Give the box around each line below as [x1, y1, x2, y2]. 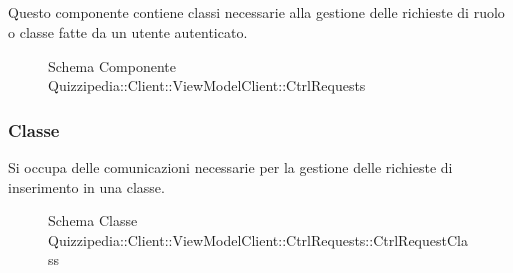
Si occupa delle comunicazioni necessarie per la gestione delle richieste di [8, 156, 453, 177]
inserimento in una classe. [8, 176, 165, 197]
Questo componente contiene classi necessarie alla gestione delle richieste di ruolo [8, 2, 505, 23]
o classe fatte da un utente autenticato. [8, 21, 248, 42]
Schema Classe [48, 210, 138, 231]
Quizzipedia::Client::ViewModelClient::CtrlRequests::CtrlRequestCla [48, 229, 468, 250]
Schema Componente [48, 55, 176, 76]
